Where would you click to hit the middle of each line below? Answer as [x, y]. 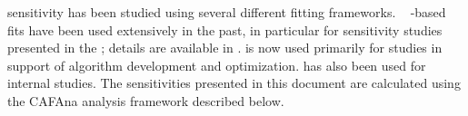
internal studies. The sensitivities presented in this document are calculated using [234, 83]
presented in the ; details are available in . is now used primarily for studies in [225, 48]
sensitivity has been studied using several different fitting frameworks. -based [227, 12]
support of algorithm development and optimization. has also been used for [217, 65]
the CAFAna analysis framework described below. [146, 100]
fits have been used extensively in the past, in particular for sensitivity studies [225, 29]
